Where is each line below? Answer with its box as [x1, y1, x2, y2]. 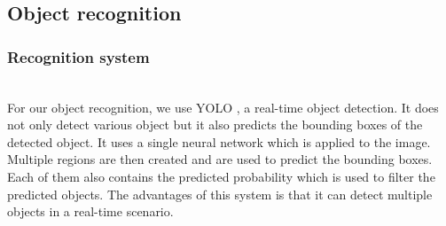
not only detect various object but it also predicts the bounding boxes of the [7, 115, 423, 134]
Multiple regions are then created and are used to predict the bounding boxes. [7, 150, 433, 168]
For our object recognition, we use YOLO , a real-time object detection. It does [7, 97, 439, 116]
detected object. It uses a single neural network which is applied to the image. [7, 132, 431, 151]
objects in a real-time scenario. [7, 202, 174, 221]
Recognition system [7, 45, 150, 67]
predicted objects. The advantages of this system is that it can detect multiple [7, 184, 433, 203]
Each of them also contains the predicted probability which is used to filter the [7, 167, 435, 185]
